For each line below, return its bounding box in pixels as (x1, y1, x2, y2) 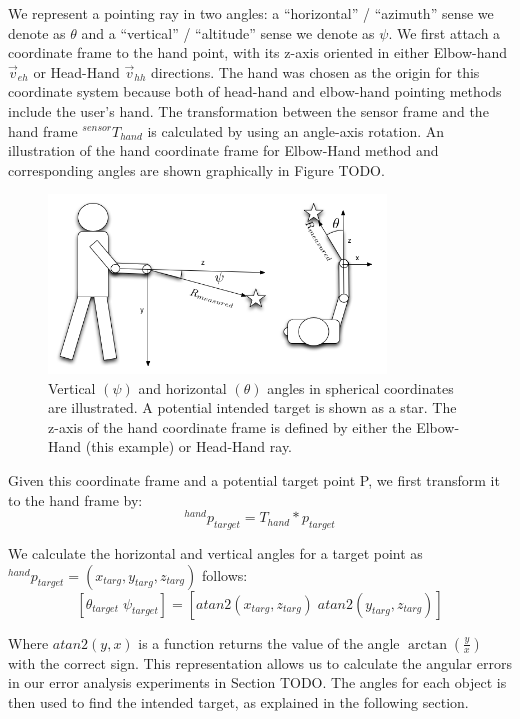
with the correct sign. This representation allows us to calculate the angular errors (8, 652, 512, 673)
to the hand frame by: (8, 489, 143, 510)
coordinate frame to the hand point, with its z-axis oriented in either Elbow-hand (8, 42, 508, 63)
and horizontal (138, 377, 227, 398)
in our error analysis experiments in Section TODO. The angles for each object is (8, 672, 507, 693)
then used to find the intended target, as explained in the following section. (8, 691, 469, 712)
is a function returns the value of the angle (138, 632, 400, 653)
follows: (201, 564, 248, 585)
